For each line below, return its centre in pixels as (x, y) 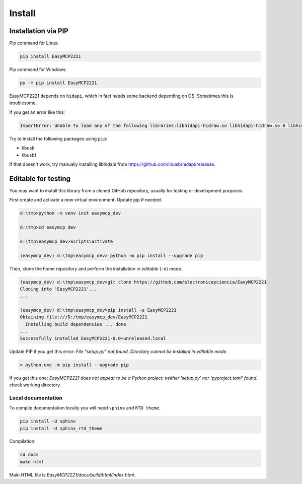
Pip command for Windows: (38, 70)
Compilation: (22, 441)
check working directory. (35, 385)
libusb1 (29, 155)
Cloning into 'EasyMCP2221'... (59, 289)
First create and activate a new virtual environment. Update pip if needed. (86, 200)
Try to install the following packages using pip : (58, 139)
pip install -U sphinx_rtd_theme (61, 428)
